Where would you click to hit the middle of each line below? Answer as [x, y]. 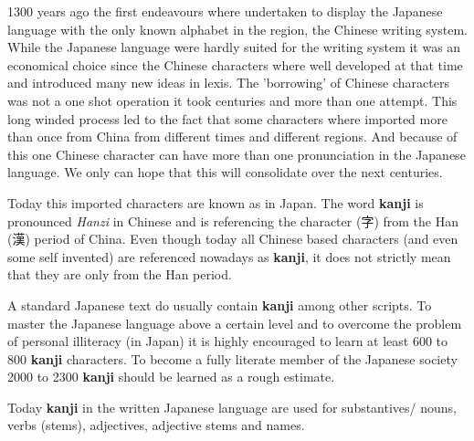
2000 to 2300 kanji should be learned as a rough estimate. [171, 377]
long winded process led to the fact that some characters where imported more [227, 118]
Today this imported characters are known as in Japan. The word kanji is [216, 202]
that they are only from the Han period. [120, 274]
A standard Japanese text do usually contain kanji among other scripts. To [220, 304]
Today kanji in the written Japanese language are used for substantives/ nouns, [232, 407]
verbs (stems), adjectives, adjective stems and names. [156, 425]
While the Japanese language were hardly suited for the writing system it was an [234, 47]
